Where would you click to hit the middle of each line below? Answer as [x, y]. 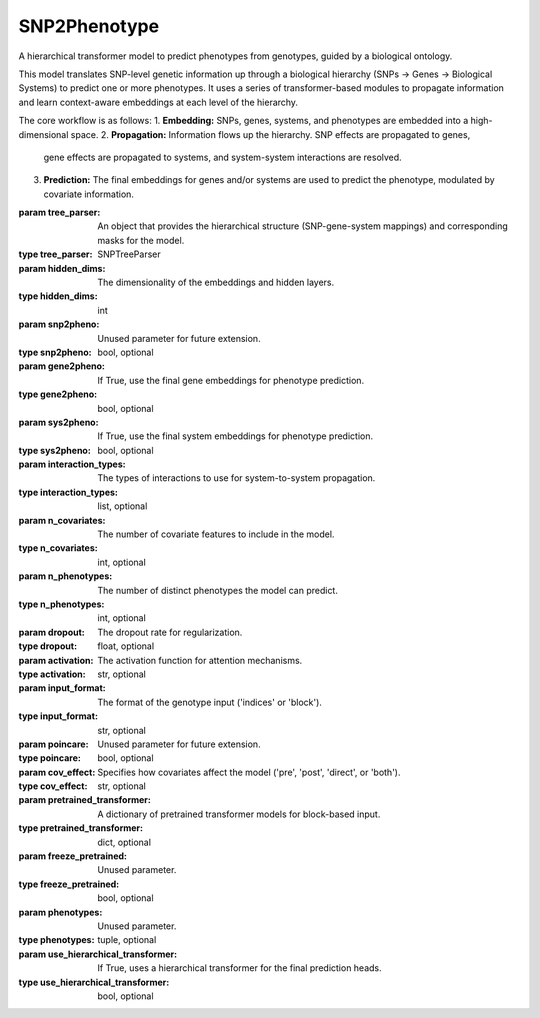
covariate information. [89, 194]
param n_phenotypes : [65, 576]
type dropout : [48, 646]
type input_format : [58, 716]
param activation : [56, 660]
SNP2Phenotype [89, 26]
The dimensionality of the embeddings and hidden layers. [216, 282]
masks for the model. [141, 240]
